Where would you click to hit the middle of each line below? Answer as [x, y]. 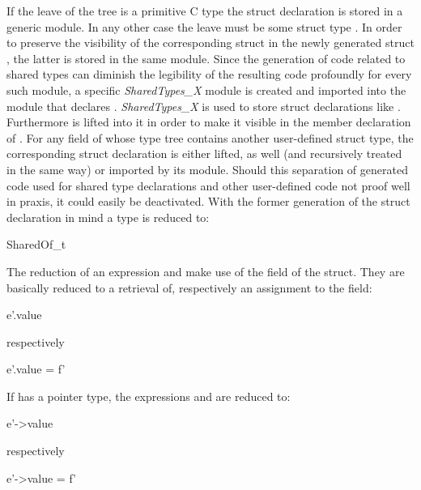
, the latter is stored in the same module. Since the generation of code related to [206, 58]
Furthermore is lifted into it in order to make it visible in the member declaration [209, 122]
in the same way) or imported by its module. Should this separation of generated [207, 169]
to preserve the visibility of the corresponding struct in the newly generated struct [210, 43]
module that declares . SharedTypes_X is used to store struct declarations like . [204, 106]
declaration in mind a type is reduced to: [108, 217]
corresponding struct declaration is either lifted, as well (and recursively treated [204, 153]
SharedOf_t [36, 244]
